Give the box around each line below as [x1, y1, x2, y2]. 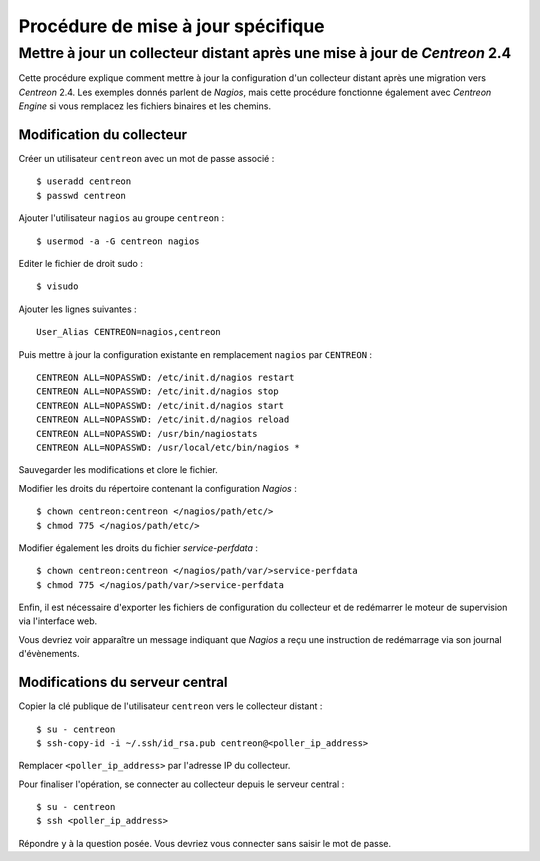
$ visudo [36, 281, 79, 292]
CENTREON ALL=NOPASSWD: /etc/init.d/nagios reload [36, 414, 290, 425]
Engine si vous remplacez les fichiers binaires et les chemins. [18, 100, 272, 112]
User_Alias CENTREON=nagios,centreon [36, 326, 222, 338]
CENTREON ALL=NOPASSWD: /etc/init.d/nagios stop [36, 386, 279, 397]
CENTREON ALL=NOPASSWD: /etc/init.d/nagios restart [36, 371, 295, 383]
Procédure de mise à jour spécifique [18, 15, 325, 37]
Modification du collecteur [18, 126, 188, 143]
